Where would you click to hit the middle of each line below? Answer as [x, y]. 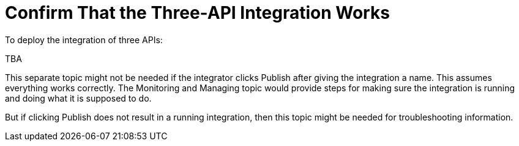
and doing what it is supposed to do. [78, 98]
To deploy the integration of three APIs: [84, 40]
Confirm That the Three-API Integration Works [197, 13]
